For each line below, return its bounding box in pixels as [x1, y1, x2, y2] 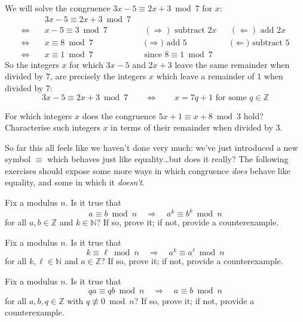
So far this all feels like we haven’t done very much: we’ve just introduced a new [5, 141, 298, 153]
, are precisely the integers [50, 70, 146, 82]
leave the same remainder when [175, 58, 290, 70]
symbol [5, 153, 31, 165]
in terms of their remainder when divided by [111, 121, 273, 134]
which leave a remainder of [156, 70, 255, 82]
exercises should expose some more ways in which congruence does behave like [5, 164, 290, 177]
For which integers [5, 109, 72, 122]
